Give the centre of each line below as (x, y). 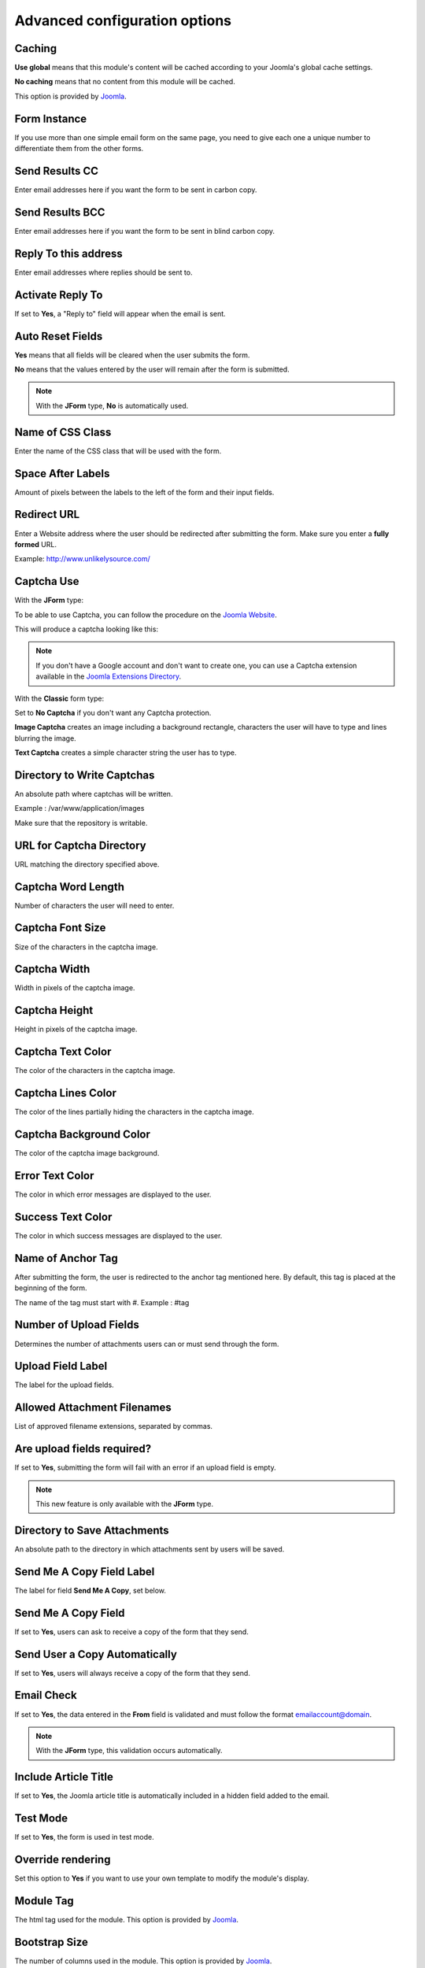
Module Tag (44, 1901)
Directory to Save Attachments (92, 1530)
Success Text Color (63, 1217)
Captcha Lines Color (66, 1093)
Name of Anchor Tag (66, 1258)
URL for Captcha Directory (81, 845)
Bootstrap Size (51, 1942)
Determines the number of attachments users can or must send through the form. (147, 1344)
